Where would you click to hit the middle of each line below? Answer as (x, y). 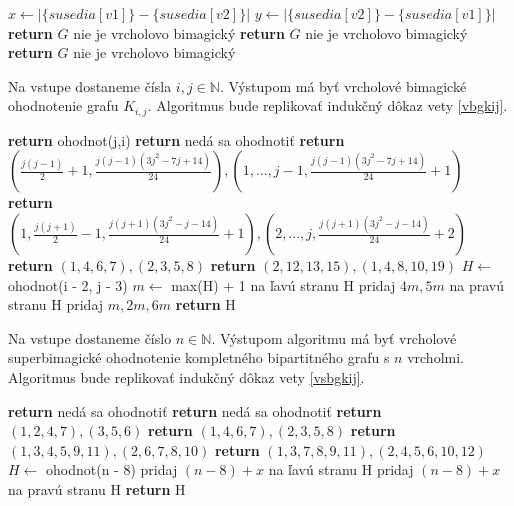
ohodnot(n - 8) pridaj (112, 469)
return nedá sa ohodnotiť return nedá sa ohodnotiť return (195, 410)
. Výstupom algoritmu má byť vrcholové (334, 337)
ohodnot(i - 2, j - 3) (68, 284)
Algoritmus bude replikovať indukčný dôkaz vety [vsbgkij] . (186, 376)
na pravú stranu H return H (97, 488)
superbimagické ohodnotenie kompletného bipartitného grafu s (199, 357)
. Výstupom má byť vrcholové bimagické (343, 85)
